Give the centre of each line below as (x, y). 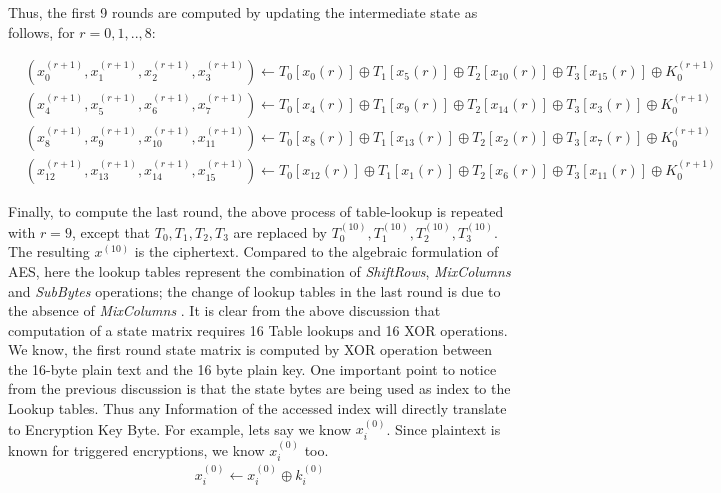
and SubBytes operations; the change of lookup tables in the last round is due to (254, 290)
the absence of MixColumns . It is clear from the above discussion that (224, 310)
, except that (111, 231)
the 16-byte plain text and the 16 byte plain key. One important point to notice (252, 368)
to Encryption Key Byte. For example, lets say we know (180, 428)
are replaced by (280, 231)
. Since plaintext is (443, 428)
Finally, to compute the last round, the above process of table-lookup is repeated (256, 211)
